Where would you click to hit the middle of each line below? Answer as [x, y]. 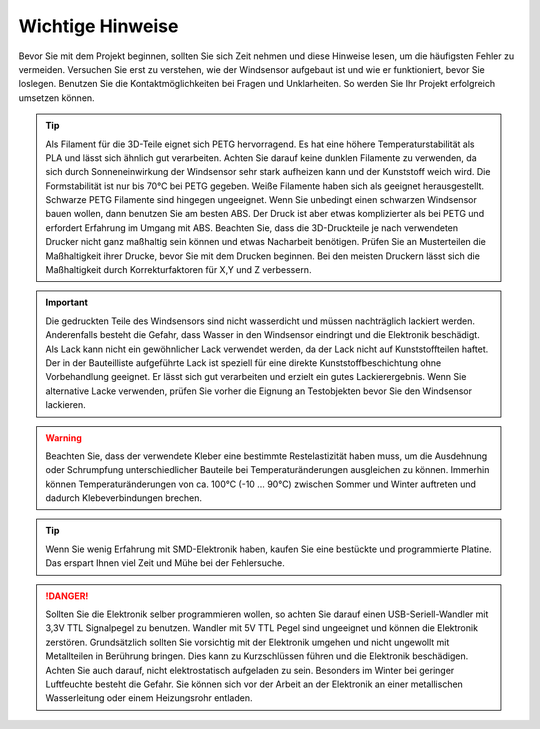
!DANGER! [67, 596]
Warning [63, 437]
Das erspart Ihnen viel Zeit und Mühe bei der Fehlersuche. [165, 563]
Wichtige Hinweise [98, 26]
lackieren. [65, 405]
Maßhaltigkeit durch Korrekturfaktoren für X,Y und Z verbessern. [178, 270]
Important [67, 302]
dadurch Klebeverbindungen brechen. [124, 498]
